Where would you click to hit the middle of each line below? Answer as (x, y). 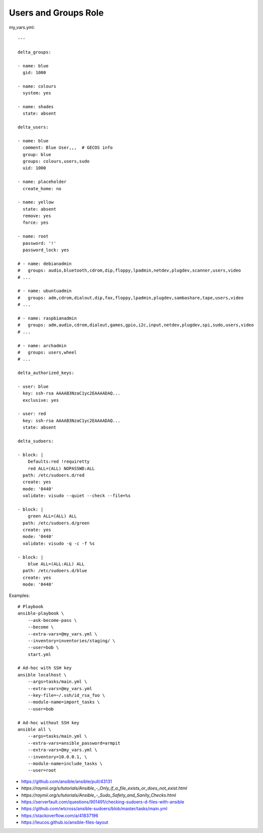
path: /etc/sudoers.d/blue (55, 571)
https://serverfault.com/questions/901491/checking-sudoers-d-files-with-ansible (103, 802)
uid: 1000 (34, 168)
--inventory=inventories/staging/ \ (71, 641)
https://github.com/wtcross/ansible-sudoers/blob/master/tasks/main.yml (94, 809)
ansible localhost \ (42, 675)
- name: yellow (36, 202)
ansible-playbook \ (41, 614)
